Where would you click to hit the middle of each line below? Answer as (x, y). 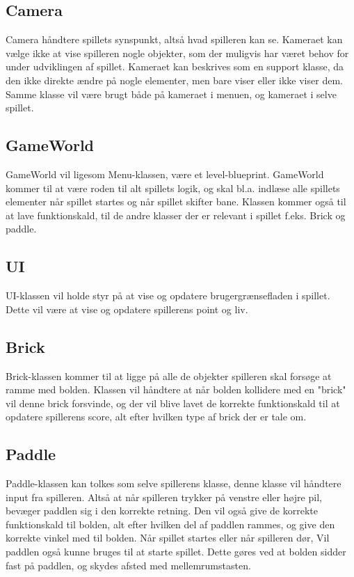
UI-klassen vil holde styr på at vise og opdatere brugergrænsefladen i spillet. (168, 295)
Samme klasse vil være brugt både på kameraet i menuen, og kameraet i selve (171, 94)
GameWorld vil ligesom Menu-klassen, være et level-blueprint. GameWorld (165, 174)
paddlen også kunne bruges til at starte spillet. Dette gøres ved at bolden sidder (176, 552)
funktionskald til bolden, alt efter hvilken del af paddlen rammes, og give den (170, 524)
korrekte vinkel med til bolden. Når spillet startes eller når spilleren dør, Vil (168, 538)
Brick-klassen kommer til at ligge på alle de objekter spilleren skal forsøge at (169, 376)
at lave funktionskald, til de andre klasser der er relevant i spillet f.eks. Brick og (176, 215)
